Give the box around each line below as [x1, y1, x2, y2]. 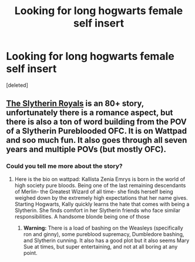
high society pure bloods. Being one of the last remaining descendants [14, 182, 186, 189]
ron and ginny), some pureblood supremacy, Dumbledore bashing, [23, 230, 184, 237]
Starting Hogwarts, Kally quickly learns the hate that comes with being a [14, 200, 190, 207]
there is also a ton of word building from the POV [6, 117, 187, 127]
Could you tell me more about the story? [6, 162, 123, 170]
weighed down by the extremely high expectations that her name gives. [14, 194, 188, 201]
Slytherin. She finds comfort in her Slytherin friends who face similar [14, 207, 181, 214]
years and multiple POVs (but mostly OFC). [6, 145, 166, 154]
